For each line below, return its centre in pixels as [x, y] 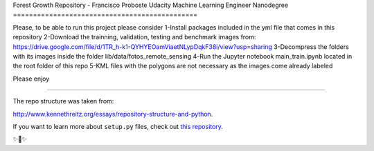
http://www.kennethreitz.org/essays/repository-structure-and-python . [113, 114]
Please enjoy [31, 79]
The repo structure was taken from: [63, 101]
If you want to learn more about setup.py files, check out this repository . [118, 126]
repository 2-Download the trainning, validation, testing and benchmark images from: [134, 37]
